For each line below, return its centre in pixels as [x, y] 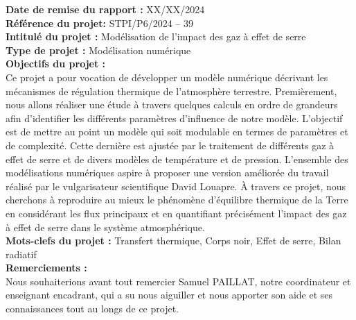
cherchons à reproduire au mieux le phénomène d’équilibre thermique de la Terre [177, 200]
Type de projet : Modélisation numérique [98, 50]
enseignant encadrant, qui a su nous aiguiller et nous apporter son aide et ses [169, 295]
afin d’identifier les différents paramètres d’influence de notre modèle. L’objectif [174, 118]
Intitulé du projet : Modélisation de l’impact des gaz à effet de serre [156, 36]
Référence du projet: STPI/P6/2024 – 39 [99, 23]
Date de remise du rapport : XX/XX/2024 [105, 9]
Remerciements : [46, 268]
